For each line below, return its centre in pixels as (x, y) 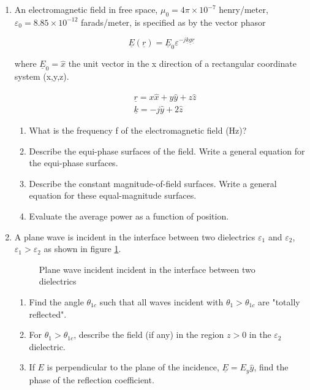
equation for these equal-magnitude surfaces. (113, 195)
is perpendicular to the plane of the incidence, (133, 367)
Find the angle (56, 301)
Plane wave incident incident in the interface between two (147, 269)
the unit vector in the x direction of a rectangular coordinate (183, 63)
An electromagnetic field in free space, (86, 9)
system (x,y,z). (42, 76)
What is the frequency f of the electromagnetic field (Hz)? (138, 130)
